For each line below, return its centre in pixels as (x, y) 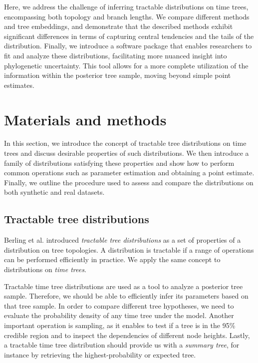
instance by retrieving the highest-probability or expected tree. (100, 354)
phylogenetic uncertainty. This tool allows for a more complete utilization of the (126, 65)
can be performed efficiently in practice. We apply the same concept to (112, 259)
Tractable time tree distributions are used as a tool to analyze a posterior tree (124, 286)
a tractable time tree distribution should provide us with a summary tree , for (122, 345)
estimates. (19, 85)
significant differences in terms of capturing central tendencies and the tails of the (129, 36)
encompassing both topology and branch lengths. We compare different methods (127, 16)
